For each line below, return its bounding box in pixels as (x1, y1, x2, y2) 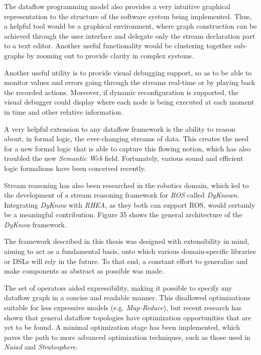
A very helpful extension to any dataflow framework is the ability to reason (4, 123, 235, 134)
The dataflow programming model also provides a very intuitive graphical (4, 1, 230, 11)
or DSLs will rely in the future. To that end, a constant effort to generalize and (4, 255, 248, 266)
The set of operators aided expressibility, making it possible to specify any (4, 282, 232, 293)
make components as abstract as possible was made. (4, 265, 164, 276)
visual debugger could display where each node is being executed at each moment (4, 97, 254, 107)
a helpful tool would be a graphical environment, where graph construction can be (4, 21, 257, 31)
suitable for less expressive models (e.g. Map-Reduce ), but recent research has (4, 302, 242, 313)
